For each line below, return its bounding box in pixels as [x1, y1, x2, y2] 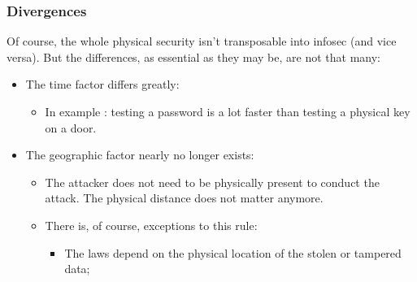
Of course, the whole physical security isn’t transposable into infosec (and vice [7, 33, 397, 50]
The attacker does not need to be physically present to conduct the [45, 173, 380, 190]
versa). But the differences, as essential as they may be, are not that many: [7, 48, 380, 65]
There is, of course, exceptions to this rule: [45, 216, 258, 233]
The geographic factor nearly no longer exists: [25, 146, 254, 163]
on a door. [45, 119, 97, 136]
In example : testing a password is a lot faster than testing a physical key [45, 103, 410, 119]
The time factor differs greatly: [25, 76, 180, 93]
